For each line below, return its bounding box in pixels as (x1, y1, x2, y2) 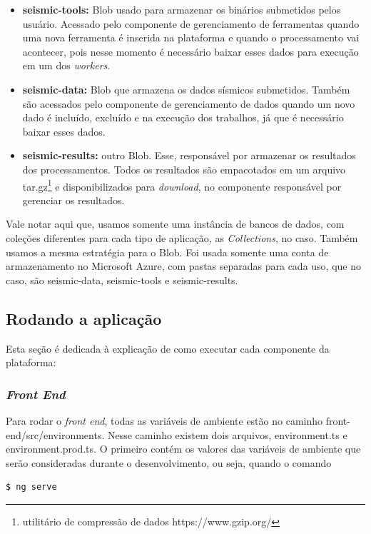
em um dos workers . (22, 58, 111, 73)
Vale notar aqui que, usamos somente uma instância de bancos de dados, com (6, 216, 345, 231)
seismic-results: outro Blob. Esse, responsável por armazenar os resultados (22, 148, 356, 163)
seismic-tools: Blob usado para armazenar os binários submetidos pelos (22, 2, 341, 16)
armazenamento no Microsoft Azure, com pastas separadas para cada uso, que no (6, 258, 362, 273)
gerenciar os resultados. (22, 192, 125, 207)
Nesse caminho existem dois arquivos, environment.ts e (107, 427, 347, 442)
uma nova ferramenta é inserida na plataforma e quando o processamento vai (22, 30, 360, 45)
